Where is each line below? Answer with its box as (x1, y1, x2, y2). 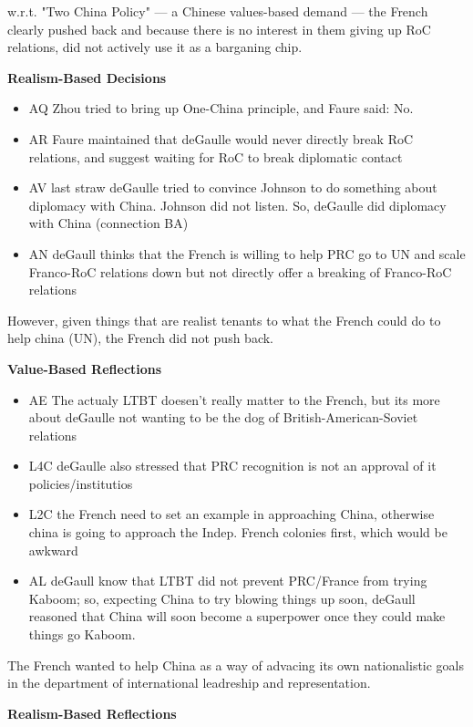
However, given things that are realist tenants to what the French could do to (7, 310, 441, 329)
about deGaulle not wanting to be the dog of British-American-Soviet (28, 408, 418, 427)
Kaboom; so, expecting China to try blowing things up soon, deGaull (28, 588, 416, 608)
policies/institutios (28, 473, 133, 493)
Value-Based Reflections (7, 358, 162, 378)
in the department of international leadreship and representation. (7, 673, 371, 692)
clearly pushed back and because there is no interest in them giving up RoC (7, 19, 431, 38)
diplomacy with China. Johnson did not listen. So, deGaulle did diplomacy (28, 195, 447, 214)
